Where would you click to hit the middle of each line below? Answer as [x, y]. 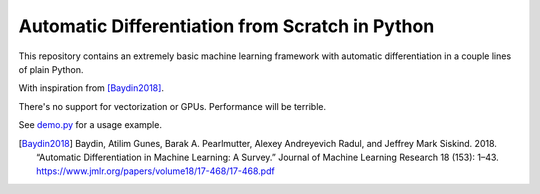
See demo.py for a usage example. [90, 125]
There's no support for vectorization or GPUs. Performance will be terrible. [172, 106]
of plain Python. [51, 69]
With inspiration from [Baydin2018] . [91, 88]
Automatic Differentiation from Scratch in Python [226, 26]
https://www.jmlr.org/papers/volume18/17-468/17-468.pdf [155, 171]
